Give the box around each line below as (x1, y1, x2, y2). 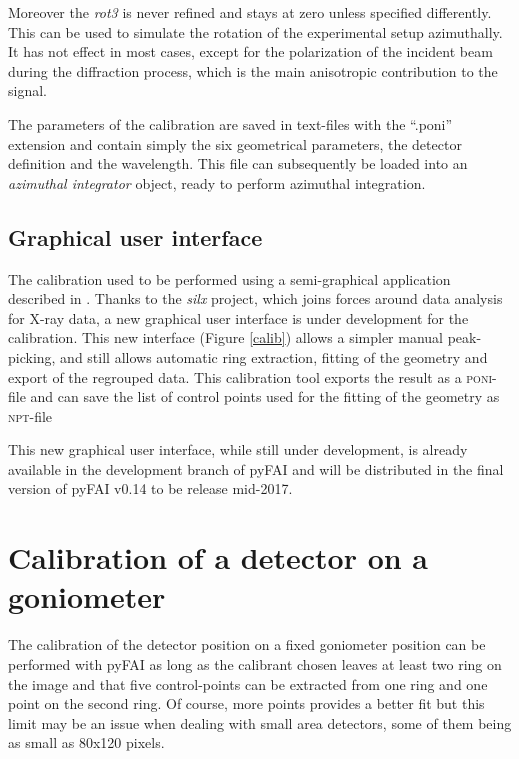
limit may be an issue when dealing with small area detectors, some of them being (8, 712, 512, 733)
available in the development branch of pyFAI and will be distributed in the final (8, 458, 504, 479)
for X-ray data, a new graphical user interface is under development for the (8, 307, 469, 328)
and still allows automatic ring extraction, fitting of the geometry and (60, 346, 488, 367)
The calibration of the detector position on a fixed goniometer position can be (8, 634, 486, 655)
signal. (8, 80, 47, 101)
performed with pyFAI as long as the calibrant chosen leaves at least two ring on (8, 653, 502, 674)
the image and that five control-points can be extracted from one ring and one (8, 673, 488, 694)
